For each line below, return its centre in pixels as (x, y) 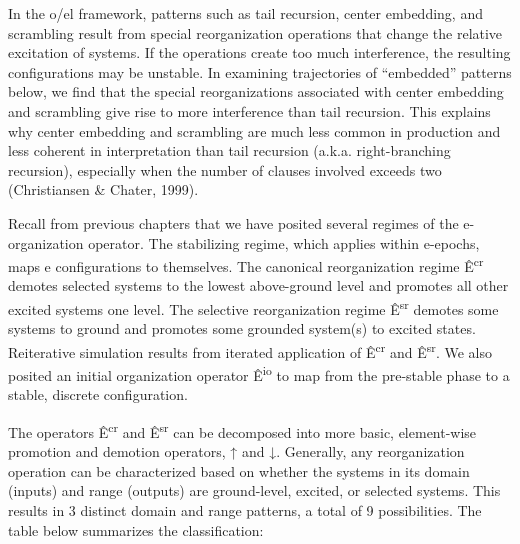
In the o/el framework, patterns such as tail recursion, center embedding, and (245, 13)
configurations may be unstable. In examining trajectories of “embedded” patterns (260, 71)
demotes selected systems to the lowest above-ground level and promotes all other (258, 285)
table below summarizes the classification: (136, 529)
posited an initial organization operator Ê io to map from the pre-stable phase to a (259, 373)
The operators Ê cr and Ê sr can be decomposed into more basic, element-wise (242, 430)
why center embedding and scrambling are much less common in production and (254, 130)
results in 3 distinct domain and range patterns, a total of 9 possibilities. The (245, 509)
